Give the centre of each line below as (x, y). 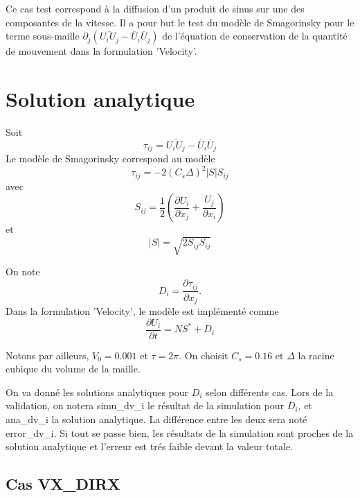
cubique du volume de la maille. (73, 369)
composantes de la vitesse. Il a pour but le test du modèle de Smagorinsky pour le (180, 22)
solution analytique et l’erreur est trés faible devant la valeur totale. (149, 446)
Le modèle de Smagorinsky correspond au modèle (110, 158)
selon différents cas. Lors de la (270, 392)
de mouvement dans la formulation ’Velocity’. (101, 51)
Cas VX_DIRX (63, 484)
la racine (316, 355)
